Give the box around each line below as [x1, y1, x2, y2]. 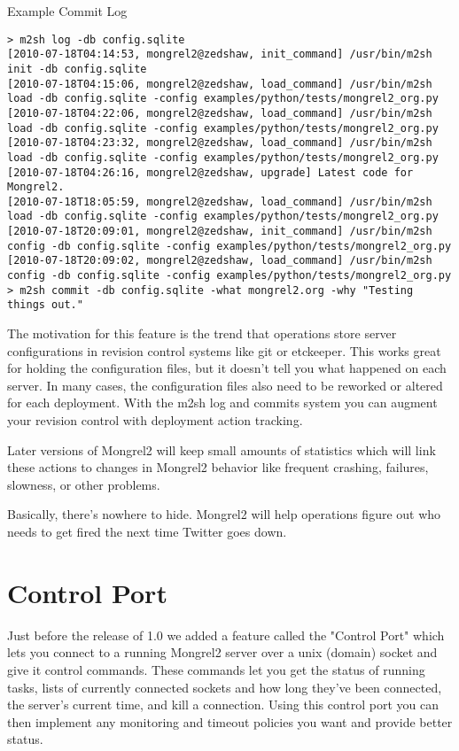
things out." [7, 298, 83, 312]
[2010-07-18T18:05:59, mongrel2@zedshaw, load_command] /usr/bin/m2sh [7, 195, 432, 208]
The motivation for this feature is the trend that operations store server [7, 324, 397, 343]
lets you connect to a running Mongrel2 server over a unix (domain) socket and [7, 643, 438, 662]
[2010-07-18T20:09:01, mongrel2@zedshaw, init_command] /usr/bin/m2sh [7, 225, 432, 238]
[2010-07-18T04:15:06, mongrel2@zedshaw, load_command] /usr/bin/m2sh [7, 77, 432, 90]
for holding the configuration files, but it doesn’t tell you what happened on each [7, 359, 447, 377]
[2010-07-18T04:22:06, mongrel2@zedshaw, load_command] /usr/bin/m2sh [7, 106, 432, 120]
